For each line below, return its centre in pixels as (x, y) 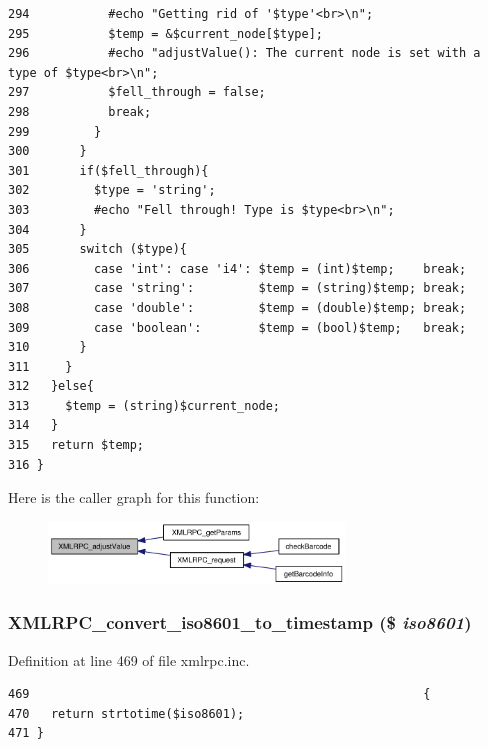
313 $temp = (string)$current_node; (144, 405)
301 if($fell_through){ (108, 170)
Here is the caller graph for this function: (134, 497)
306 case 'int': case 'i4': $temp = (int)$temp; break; (237, 268)
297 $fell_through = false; (137, 92)
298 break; (80, 111)
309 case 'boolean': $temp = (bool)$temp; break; (237, 327)
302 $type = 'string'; (112, 190)
